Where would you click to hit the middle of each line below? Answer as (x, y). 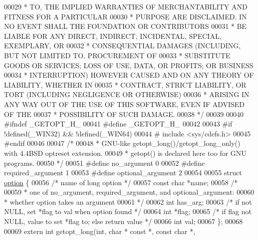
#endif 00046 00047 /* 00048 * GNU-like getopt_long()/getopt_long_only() (122, 143)
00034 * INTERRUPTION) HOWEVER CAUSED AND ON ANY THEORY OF (129, 75)
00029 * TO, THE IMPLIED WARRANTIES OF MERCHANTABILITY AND (126, 6)
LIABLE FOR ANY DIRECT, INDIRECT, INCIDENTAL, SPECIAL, (113, 36)
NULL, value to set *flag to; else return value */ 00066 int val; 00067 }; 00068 (124, 221)
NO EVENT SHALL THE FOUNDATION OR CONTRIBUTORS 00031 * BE (125, 26)
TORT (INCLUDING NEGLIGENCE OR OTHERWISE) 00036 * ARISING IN (127, 94)
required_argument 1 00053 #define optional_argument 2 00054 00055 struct (123, 173)
